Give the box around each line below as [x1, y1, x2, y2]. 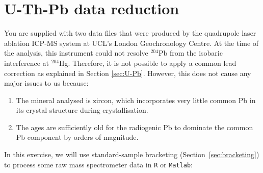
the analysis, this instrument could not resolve [4, 47, 148, 58]
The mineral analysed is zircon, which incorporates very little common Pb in [16, 94, 256, 105]
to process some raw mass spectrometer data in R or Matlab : [4, 159, 193, 169]
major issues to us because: [4, 78, 89, 88]
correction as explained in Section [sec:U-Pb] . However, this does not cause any [4, 67, 251, 78]
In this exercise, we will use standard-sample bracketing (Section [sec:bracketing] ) [4, 149, 259, 160]
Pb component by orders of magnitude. [16, 132, 139, 142]
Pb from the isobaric [158, 47, 223, 58]
